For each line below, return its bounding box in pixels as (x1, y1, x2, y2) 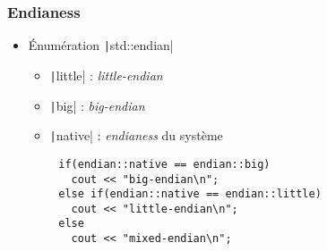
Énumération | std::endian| (28, 36, 174, 54)
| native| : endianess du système (49, 126, 223, 145)
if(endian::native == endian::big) (58, 157, 271, 171)
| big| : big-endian (49, 96, 145, 114)
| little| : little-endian (49, 65, 163, 84)
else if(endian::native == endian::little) (58, 188, 322, 201)
